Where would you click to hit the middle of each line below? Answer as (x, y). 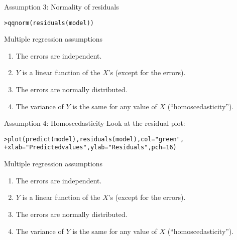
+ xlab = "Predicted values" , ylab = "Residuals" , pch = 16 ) (90, 148)
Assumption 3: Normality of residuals (62, 7)
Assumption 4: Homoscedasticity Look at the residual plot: (95, 123)
